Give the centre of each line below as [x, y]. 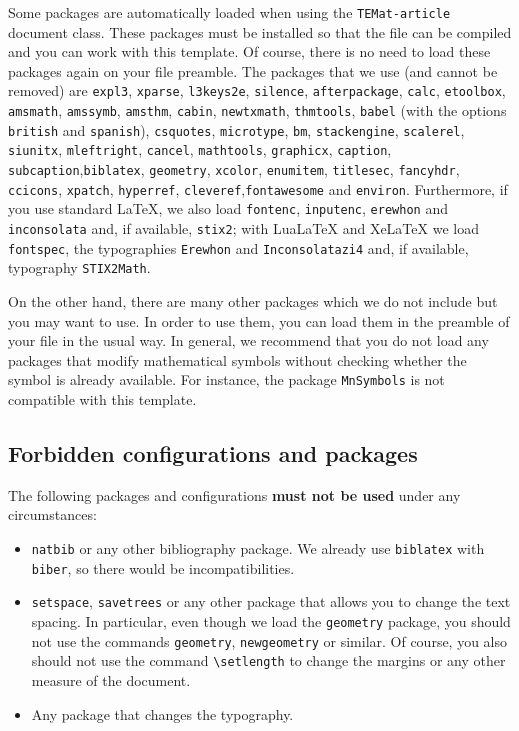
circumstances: [52, 514]
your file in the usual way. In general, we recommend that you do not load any [248, 340]
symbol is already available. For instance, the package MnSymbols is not [226, 379]
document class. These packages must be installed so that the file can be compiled [260, 31]
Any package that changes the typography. [162, 713]
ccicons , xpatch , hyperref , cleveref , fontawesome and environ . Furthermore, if [258, 188]
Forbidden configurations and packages [213, 453]
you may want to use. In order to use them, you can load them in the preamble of [259, 320]
